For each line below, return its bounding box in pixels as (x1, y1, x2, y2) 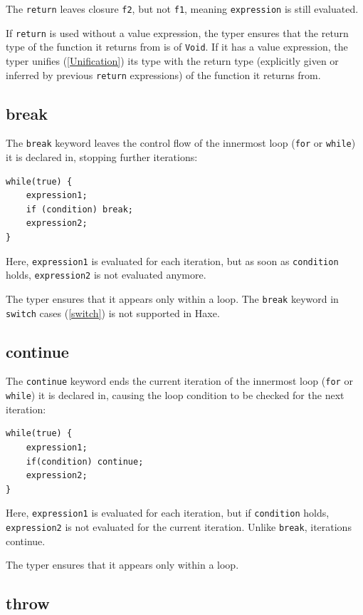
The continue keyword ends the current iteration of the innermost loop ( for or (6, 373, 353, 388)
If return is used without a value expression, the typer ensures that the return (6, 25, 349, 40)
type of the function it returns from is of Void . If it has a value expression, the (6, 39, 348, 54)
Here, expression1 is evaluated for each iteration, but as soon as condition (6, 253, 339, 268)
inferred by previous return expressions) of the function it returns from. (6, 67, 321, 82)
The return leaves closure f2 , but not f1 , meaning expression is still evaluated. (6, 1, 359, 16)
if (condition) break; (26, 204, 133, 215)
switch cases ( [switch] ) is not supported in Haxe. (6, 305, 220, 320)
